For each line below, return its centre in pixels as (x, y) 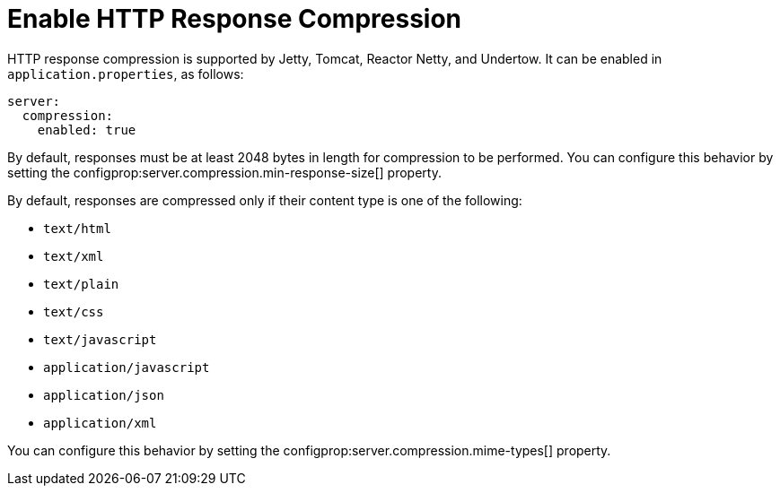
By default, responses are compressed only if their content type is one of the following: (265, 200)
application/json (104, 395)
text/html (77, 228)
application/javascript (127, 367)
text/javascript (100, 339)
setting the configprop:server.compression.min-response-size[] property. (224, 172)
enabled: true (87, 130)
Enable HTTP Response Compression (235, 19)
